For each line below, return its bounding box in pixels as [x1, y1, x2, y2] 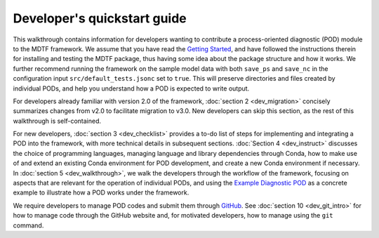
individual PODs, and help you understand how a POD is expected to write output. [13, 84, 250, 93]
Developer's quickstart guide [13, 11, 187, 26]
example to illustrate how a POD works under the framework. [13, 188, 189, 197]
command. [13, 221, 44, 230]
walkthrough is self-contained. [13, 117, 102, 125]
